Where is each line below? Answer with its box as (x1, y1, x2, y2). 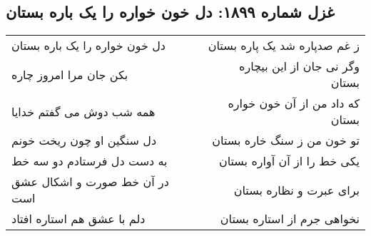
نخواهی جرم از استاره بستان (220, 210, 360, 227)
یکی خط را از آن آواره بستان (218, 153, 360, 170)
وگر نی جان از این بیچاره (239, 58, 360, 75)
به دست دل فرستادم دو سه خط (11, 153, 168, 170)
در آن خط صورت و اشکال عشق (11, 173, 169, 190)
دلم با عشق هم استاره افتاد (11, 210, 146, 227)
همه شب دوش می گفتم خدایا (11, 103, 156, 120)
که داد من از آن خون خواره (228, 95, 360, 112)
